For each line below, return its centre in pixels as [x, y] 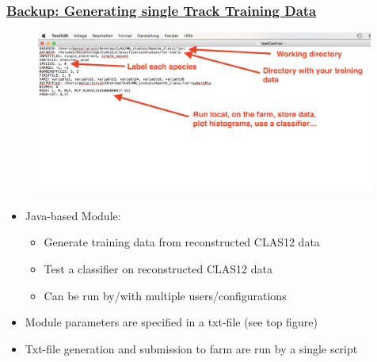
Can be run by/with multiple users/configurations [165, 295]
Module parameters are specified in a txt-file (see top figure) [171, 322]
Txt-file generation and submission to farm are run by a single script [191, 348]
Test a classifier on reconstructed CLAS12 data [158, 268]
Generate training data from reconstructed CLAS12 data [182, 242]
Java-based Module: [73, 215]
